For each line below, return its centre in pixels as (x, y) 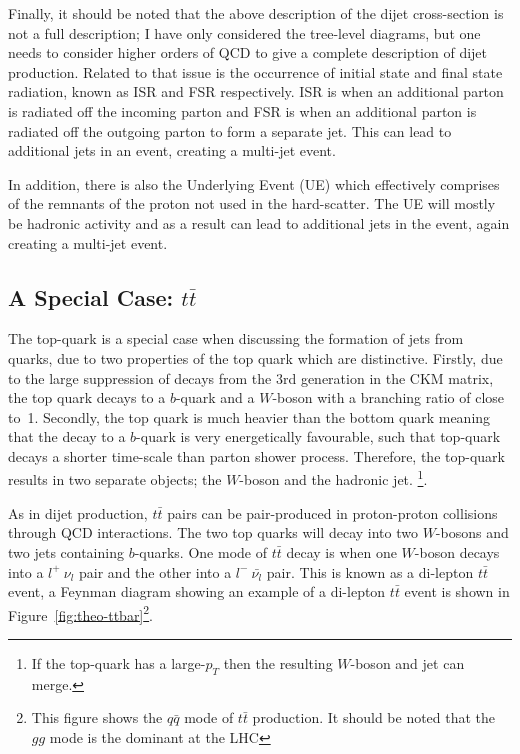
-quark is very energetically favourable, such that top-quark (318, 436)
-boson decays (457, 551)
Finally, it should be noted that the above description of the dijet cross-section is (256, 13)
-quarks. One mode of (200, 551)
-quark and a (215, 397)
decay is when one (341, 551)
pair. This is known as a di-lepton (370, 571)
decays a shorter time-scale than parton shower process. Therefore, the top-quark (256, 455)
